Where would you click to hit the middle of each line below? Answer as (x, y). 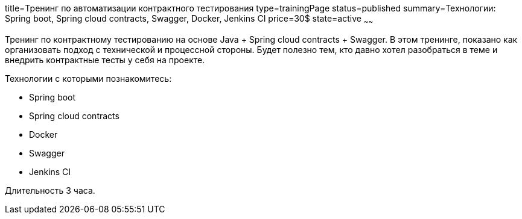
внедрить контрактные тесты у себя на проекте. (105, 60)
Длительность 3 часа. (50, 190)
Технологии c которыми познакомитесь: (88, 78)
